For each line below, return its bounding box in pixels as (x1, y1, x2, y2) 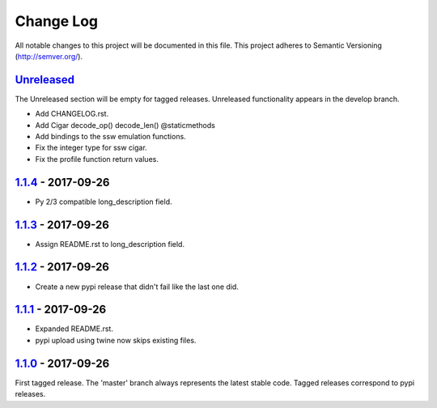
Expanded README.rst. (35, 324, 113, 334)
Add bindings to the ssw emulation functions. (35, 132, 186, 142)
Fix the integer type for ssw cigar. (35, 142, 147, 153)
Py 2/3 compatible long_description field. (35, 197, 172, 206)
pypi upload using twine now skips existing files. (35, 335, 197, 345)
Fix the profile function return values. (35, 154, 159, 164)
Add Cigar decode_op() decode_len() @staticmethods (35, 120, 216, 130)
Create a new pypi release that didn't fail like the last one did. (35, 282, 239, 291)
